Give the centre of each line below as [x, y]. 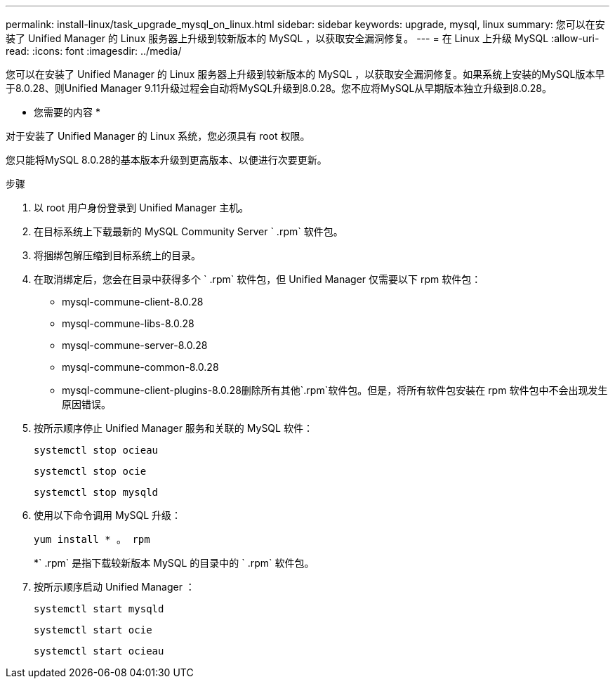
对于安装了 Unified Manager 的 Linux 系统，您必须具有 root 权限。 [158, 136]
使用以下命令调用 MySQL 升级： [108, 515]
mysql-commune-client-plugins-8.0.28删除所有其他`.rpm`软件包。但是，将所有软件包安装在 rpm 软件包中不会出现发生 [335, 390]
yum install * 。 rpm [92, 539]
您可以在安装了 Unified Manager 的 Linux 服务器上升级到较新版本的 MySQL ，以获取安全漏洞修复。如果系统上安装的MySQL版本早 [305, 74]
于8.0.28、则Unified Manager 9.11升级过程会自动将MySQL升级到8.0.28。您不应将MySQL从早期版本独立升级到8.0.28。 [279, 88]
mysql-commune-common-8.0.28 [140, 367]
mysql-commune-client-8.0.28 [133, 302]
